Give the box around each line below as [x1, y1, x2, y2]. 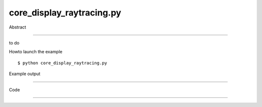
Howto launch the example [9, 49, 63, 55]
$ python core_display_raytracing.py [17, 60, 108, 65]
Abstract [9, 24, 26, 30]
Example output [9, 71, 41, 77]
